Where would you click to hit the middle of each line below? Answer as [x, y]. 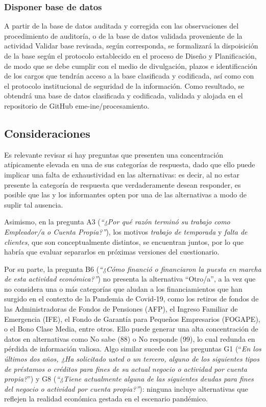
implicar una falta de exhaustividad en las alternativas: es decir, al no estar [122, 174]
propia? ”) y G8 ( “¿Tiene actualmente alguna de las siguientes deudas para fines [129, 379]
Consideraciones [47, 133]
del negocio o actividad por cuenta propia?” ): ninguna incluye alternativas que [126, 388]
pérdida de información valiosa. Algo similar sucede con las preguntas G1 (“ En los [133, 349]
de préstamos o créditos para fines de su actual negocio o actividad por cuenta [126, 368]
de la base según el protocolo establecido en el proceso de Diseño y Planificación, [130, 56]
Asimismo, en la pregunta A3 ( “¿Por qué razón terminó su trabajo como [117, 222]
